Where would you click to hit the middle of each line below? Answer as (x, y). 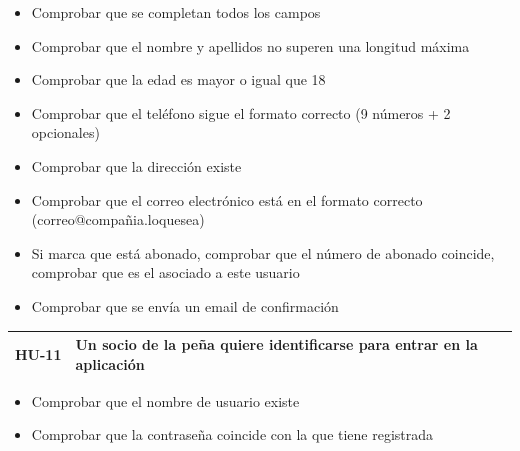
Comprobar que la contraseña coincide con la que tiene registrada (232, 434)
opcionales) (65, 132)
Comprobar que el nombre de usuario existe (165, 400)
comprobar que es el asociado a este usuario (165, 272)
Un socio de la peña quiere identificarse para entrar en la (276, 344)
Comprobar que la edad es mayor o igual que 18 (178, 79)
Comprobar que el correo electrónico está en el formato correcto (227, 199)
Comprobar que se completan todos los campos (176, 12)
